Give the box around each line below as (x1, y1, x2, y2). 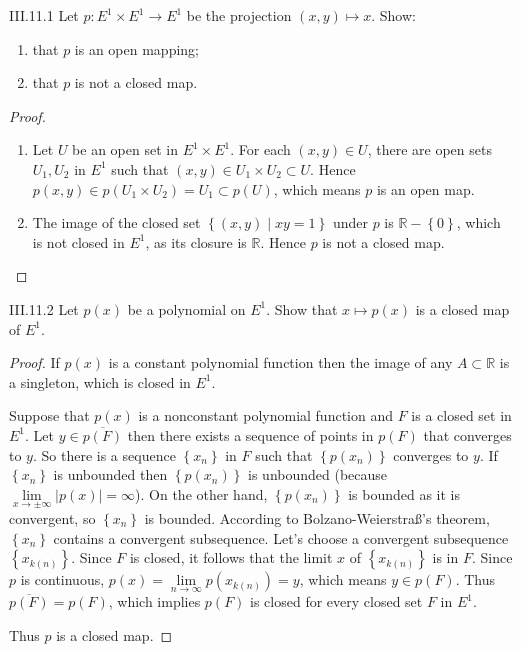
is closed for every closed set (250, 591, 423, 612)
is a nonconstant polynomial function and (138, 405, 393, 426)
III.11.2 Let (9, 298, 79, 319)
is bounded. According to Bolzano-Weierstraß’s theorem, (144, 507, 490, 528)
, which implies (108, 591, 201, 612)
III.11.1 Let (9, 5, 79, 25)
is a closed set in (411, 405, 512, 426)
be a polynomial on (127, 298, 246, 319)
